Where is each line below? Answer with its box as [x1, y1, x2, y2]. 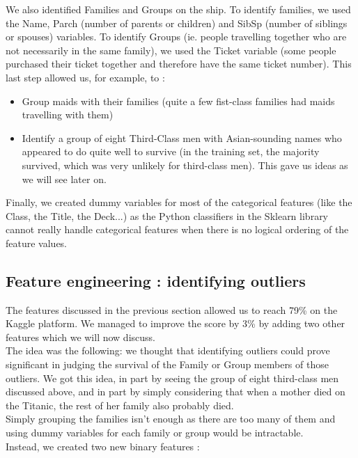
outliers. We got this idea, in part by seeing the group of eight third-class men [6, 370, 339, 385]
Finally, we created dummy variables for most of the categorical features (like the [6, 195, 352, 210]
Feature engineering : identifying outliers [6, 269, 306, 291]
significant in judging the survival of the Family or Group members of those [6, 357, 329, 372]
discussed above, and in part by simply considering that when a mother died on [6, 384, 345, 399]
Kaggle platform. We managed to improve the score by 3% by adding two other [6, 316, 345, 331]
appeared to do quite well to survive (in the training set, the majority [22, 144, 320, 159]
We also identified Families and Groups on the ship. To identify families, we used [6, 2, 351, 16]
